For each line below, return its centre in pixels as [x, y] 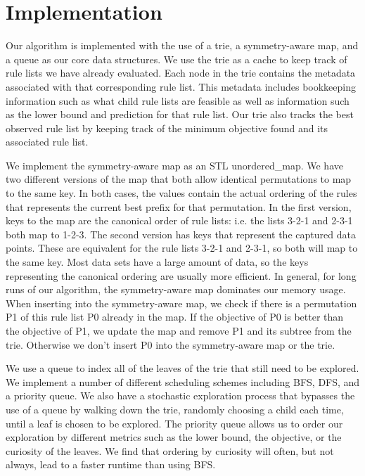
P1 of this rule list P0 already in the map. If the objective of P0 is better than [175, 317]
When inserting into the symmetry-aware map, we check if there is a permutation [181, 303]
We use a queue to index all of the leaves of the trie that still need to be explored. [182, 368]
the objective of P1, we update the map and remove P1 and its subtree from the [179, 330]
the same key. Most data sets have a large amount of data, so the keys [157, 262]
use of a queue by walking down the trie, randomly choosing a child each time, [175, 409]
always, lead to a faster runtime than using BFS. [111, 464]
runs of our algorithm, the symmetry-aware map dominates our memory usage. [176, 289]
